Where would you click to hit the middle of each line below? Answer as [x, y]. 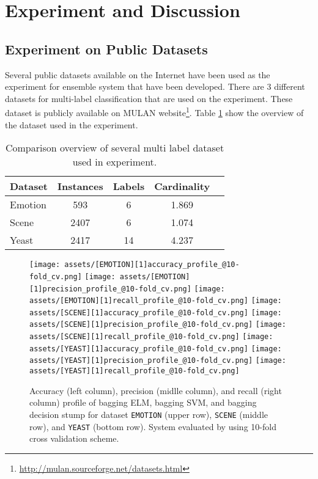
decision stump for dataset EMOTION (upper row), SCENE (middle [149, 414]
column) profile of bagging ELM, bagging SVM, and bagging [143, 402]
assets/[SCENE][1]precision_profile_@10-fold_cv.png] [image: [158, 325]
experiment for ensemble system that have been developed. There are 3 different [155, 86]
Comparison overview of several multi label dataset [115, 148]
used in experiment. [115, 162]
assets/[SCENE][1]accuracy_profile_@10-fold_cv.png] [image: [156, 313]
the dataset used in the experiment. [72, 124]
